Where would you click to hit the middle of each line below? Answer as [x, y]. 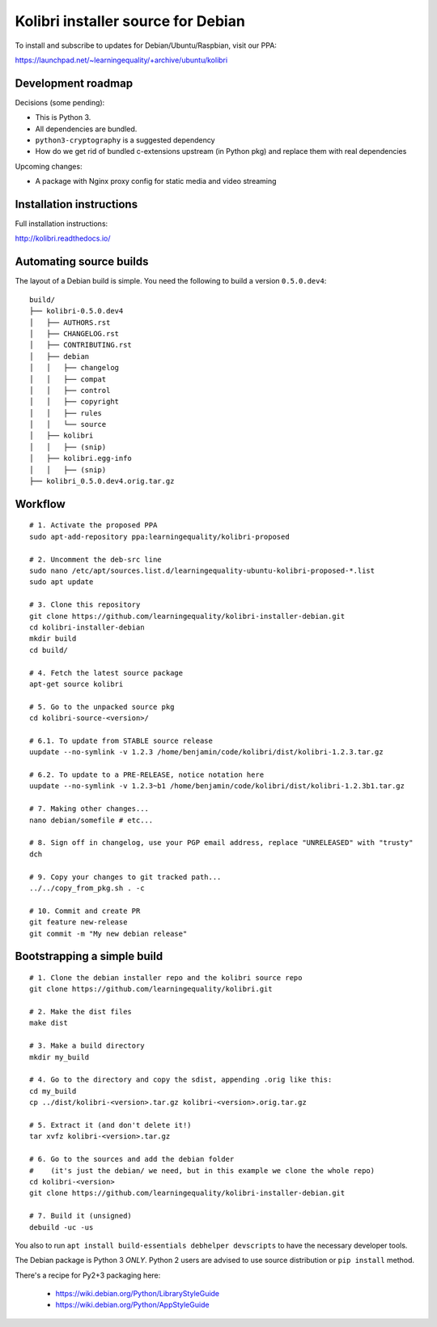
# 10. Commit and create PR [85, 911]
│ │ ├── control [70, 390]
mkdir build [53, 639]
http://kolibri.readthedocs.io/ [63, 238]
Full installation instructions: [62, 224]
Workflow [40, 503]
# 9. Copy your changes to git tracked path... [125, 877]
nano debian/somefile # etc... [91, 820]
